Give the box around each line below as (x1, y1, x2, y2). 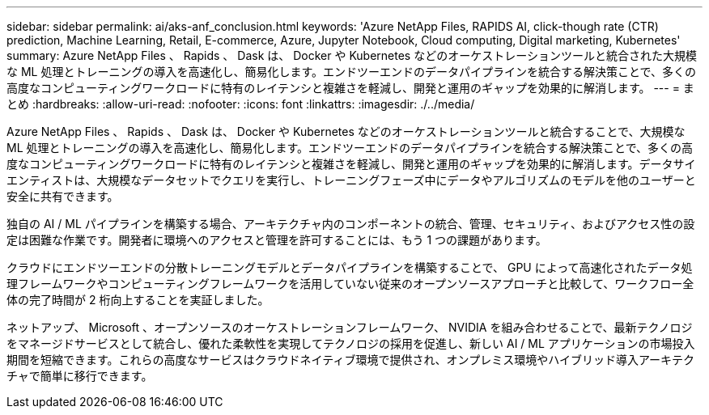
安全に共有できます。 (6, 189, 119, 203)
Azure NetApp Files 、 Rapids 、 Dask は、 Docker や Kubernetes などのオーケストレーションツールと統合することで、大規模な (6, 125, 686, 138)
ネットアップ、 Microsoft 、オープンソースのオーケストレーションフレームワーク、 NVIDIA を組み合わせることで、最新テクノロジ (6, 320, 693, 334)
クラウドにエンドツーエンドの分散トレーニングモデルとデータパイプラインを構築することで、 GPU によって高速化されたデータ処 (6, 260, 693, 274)
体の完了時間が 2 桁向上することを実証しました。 (6, 293, 270, 307)
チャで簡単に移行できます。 (6, 369, 153, 383)
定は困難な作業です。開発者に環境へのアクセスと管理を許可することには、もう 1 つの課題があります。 (6, 233, 547, 247)
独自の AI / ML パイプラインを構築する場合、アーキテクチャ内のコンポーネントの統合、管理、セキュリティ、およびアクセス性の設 (6, 217, 695, 231)
